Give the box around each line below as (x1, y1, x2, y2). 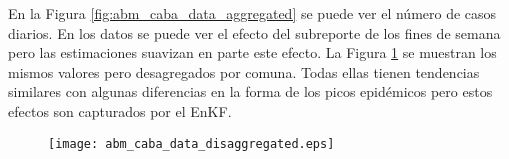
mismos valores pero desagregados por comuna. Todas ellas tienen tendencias (8, 61, 480, 82)
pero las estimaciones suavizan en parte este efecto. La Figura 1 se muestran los (8, 42, 497, 63)
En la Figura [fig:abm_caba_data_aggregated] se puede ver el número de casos (8, 3, 497, 23)
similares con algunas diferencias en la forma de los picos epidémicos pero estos (8, 81, 493, 102)
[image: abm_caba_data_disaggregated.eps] (48, 136, 335, 151)
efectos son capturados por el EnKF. (8, 100, 232, 121)
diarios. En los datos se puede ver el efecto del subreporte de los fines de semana (8, 22, 501, 43)
